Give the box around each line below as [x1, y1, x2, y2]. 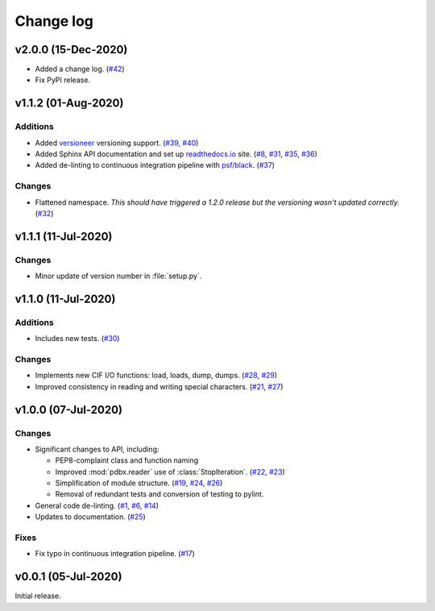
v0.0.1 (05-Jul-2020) [14, 570, 122, 584]
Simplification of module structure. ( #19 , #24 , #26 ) [55, 478, 223, 488]
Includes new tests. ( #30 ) [35, 334, 120, 343]
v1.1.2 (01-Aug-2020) [14, 97, 124, 110]
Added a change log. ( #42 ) [35, 64, 125, 74]
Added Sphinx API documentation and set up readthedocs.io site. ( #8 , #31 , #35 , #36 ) [35, 149, 318, 159]
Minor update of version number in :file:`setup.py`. [35, 271, 202, 281]
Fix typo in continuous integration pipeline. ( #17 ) [35, 549, 195, 559]
